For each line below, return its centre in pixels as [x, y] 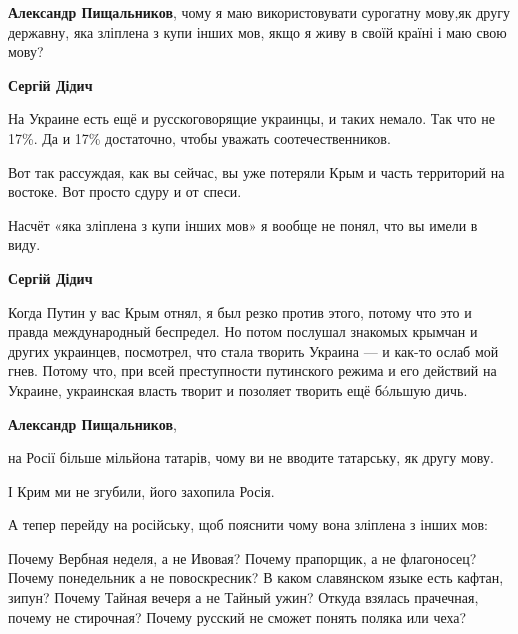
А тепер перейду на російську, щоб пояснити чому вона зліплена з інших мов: [248, 524]
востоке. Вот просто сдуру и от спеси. [125, 191]
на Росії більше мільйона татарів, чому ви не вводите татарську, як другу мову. [251, 457]
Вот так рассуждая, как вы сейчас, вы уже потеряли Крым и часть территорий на [256, 171]
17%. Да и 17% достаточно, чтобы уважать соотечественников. [199, 137]
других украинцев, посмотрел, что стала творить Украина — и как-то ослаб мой [253, 350]
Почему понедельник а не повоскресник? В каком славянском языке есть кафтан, [256, 577]
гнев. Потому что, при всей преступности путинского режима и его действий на [252, 370]
